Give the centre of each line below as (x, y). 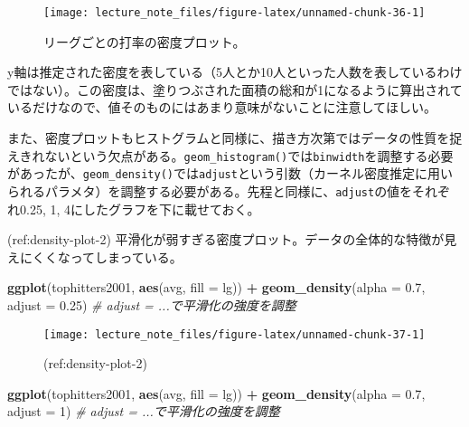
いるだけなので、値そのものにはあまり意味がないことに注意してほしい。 (222, 107)
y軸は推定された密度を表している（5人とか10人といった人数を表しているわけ (235, 72)
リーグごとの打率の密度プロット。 (145, 41)
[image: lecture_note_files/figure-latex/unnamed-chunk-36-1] (234, 13)
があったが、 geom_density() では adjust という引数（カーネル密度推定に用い (230, 173)
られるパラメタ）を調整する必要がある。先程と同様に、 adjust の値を (210, 190)
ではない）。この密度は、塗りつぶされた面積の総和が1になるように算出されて (235, 89)
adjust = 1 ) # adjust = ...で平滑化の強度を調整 (144, 411)
